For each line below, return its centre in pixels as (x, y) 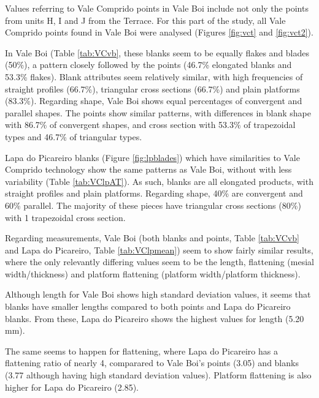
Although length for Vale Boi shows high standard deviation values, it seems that (158, 294)
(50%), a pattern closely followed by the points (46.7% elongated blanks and (148, 65)
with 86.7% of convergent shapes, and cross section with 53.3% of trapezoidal (150, 125)
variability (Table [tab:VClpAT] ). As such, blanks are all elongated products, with (159, 181)
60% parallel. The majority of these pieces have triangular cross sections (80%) (153, 205)
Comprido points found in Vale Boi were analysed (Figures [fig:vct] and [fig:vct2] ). (159, 32)
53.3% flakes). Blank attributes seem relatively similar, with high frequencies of (154, 76)
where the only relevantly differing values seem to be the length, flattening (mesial (159, 262)
